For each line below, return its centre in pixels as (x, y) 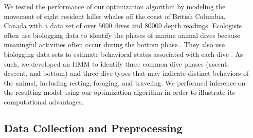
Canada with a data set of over (50, 26)
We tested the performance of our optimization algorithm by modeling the (115, 6)
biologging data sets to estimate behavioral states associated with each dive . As (124, 54)
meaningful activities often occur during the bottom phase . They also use (114, 44)
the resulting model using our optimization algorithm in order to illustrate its (119, 92)
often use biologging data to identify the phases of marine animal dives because (122, 35)
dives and (128, 26)
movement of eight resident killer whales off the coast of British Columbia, (115, 16)
